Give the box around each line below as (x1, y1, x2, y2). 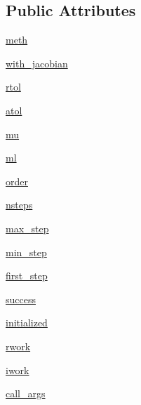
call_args (6, 386, 46, 401)
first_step (6, 268, 48, 283)
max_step (6, 220, 49, 235)
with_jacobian (6, 55, 68, 70)
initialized (6, 315, 48, 330)
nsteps (6, 197, 33, 212)
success (6, 291, 36, 306)
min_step (6, 244, 47, 259)
